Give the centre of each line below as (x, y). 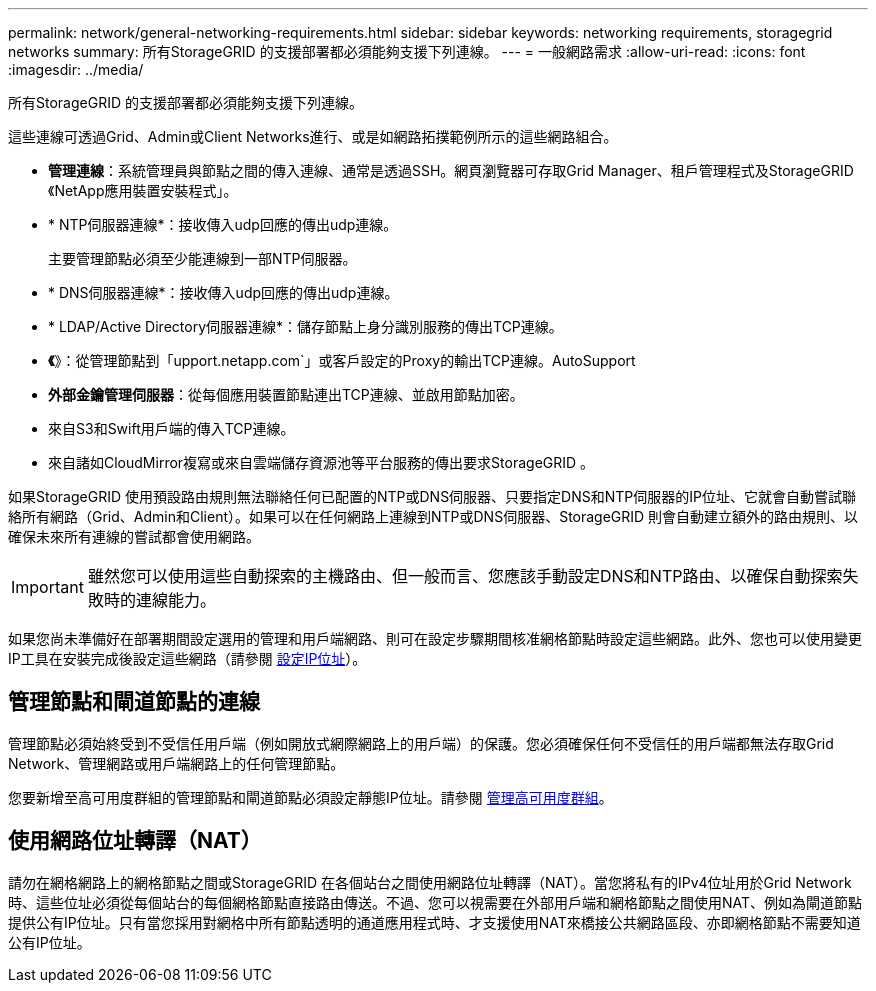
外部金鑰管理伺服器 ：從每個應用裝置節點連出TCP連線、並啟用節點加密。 (286, 394)
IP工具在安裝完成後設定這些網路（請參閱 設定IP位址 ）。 (187, 658)
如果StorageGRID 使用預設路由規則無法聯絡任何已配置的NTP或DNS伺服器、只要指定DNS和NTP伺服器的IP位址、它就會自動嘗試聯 (432, 496)
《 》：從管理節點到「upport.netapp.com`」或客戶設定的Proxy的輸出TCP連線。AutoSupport (342, 360)
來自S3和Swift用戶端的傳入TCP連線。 (171, 428)
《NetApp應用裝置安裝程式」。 (143, 190)
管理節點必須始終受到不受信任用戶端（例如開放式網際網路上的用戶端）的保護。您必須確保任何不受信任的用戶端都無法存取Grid (421, 743)
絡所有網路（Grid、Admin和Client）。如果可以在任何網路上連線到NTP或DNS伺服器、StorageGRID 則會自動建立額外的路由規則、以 (433, 516)
